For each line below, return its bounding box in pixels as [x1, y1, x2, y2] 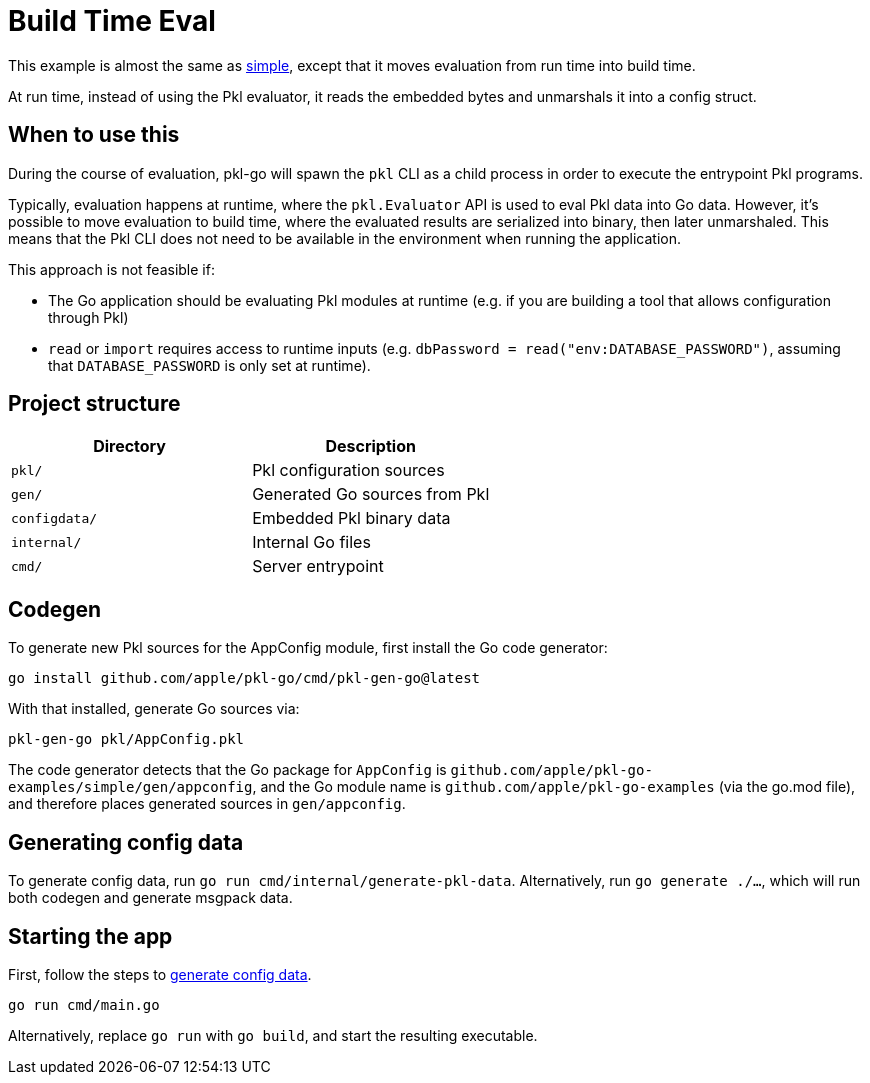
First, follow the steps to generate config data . [8, 965, 312, 983]
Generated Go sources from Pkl [252, 484, 490, 505]
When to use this [8, 122, 180, 148]
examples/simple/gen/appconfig [8, 779, 253, 796]
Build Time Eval [8, 4, 216, 38]
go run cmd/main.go [8, 996, 160, 1013]
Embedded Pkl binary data [252, 508, 451, 529]
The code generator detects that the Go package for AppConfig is [8, 761, 447, 779]
